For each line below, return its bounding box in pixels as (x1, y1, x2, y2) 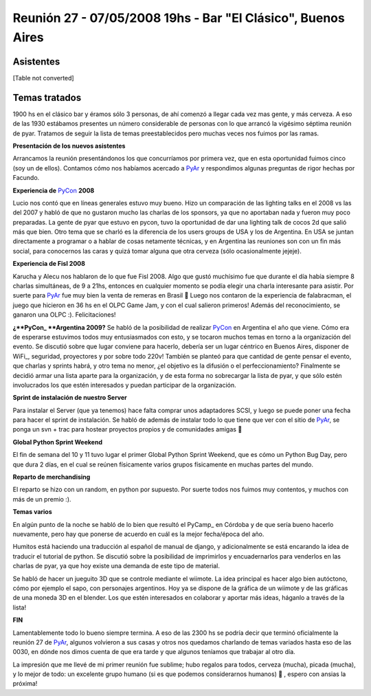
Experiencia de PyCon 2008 (12, 186, 95, 194)
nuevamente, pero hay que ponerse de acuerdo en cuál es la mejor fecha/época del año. (12, 530, 265, 538)
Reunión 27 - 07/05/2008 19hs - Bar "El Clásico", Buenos (12, 10, 345, 25)
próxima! (12, 680, 38, 688)
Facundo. (12, 174, 40, 182)
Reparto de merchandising (12, 473, 91, 481)
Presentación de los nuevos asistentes (12, 142, 126, 150)
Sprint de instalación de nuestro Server (12, 394, 127, 402)
